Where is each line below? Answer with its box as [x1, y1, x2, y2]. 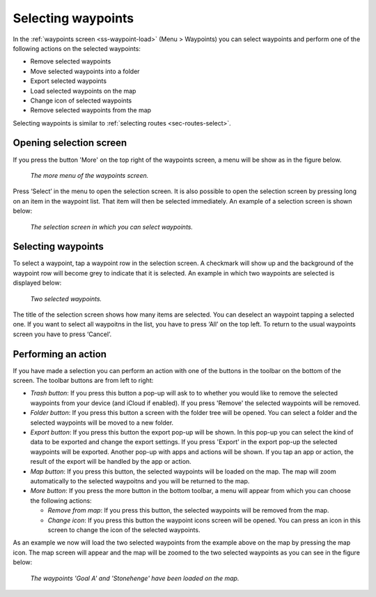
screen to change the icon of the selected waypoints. [47, 525, 201, 534]
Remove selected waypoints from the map [30, 106, 152, 114]
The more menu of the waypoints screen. [30, 171, 149, 179]
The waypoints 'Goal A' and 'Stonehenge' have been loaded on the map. [30, 574, 240, 582]
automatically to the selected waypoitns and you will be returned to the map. [30, 476, 250, 485]
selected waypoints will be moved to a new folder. [30, 418, 174, 427]
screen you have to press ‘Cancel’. [13, 330, 111, 338]
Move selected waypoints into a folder [30, 67, 140, 75]
